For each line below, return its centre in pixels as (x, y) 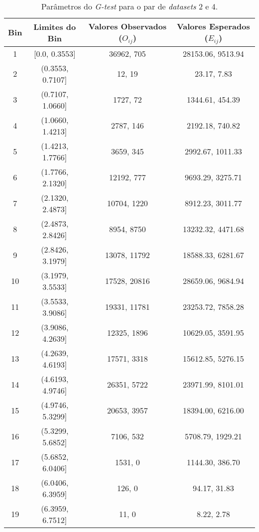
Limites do (55, 26)
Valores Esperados (213, 26)
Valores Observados (128, 26)
